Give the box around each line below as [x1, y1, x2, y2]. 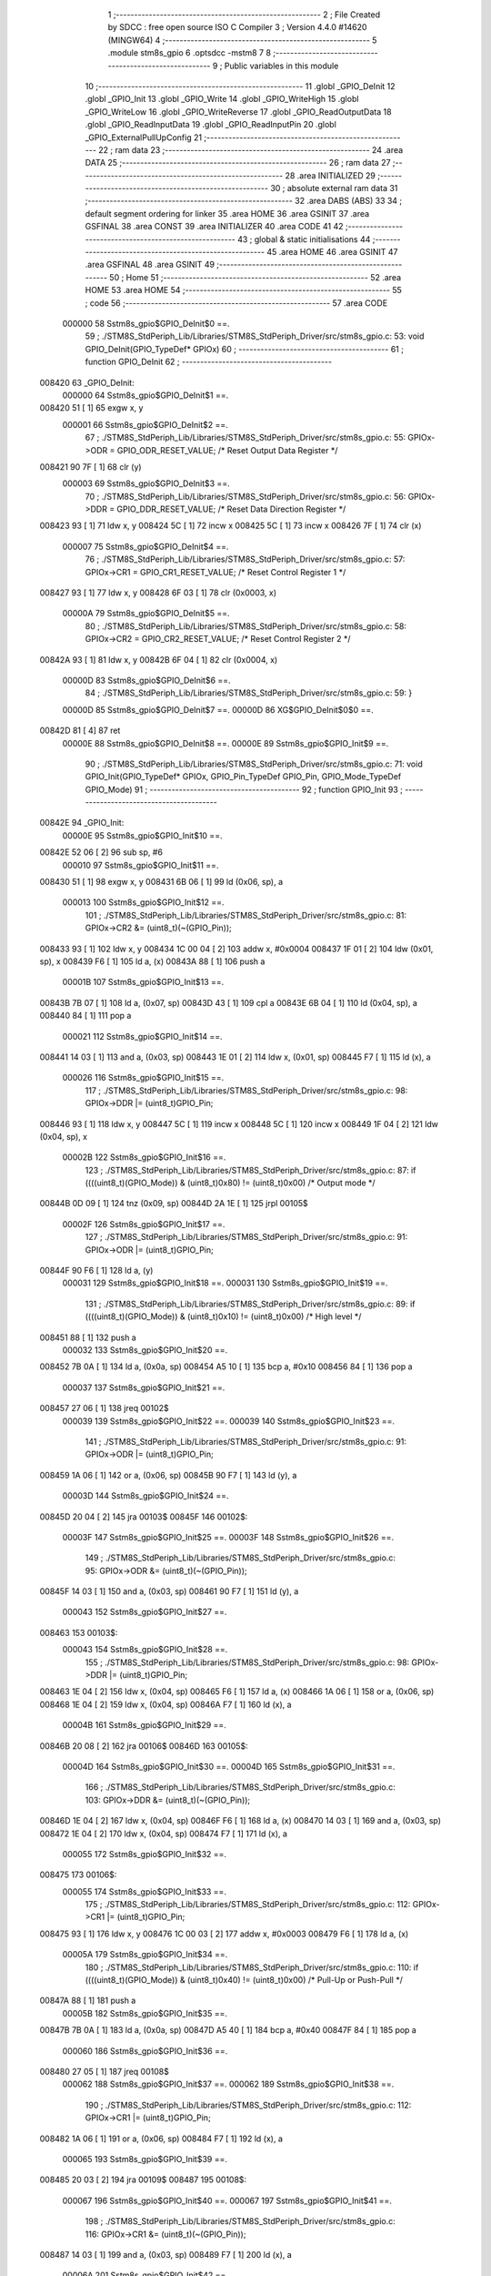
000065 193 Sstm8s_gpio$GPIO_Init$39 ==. [62, 2153, 227, 2164]
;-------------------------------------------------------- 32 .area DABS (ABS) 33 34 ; [85, 196, 403, 207]
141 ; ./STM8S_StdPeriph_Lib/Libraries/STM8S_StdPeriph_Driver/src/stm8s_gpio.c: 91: [85, 1436, 406, 1447]
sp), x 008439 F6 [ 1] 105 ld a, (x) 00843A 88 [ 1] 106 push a [39, 956, 266, 967]
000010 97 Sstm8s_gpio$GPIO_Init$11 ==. [62, 859, 219, 870]
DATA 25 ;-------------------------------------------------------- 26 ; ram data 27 [85, 157, 391, 168]
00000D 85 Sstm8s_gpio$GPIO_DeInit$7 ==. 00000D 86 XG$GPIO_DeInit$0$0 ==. [62, 704, 374, 715]
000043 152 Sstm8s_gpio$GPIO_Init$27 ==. [62, 1607, 227, 1618]
